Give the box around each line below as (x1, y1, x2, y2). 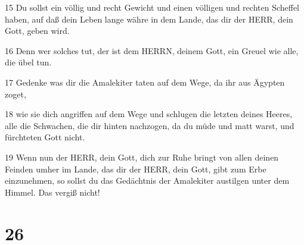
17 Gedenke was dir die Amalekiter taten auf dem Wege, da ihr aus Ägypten (5, 76, 285, 88)
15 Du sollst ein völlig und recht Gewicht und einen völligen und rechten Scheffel (5, 1, 300, 13)
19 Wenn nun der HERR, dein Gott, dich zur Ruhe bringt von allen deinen (5, 150, 279, 163)
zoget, (5, 87, 26, 100)
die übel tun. (5, 56, 52, 68)
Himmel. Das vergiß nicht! (5, 186, 100, 198)
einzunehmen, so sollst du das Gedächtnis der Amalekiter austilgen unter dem (5, 174, 290, 187)
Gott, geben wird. (5, 24, 70, 37)
